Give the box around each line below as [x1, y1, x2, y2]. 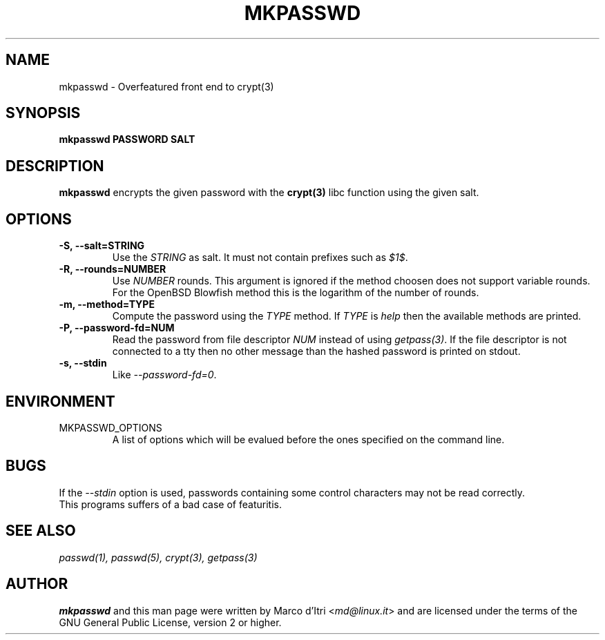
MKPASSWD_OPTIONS [59, 421, 162, 434]
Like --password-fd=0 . [112, 369, 217, 381]
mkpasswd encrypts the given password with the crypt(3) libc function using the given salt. [59, 186, 479, 199]
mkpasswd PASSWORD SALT [59, 133, 195, 146]
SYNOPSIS [6, 104, 81, 122]
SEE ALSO [6, 522, 76, 540]
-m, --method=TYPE [59, 298, 155, 311]
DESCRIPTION [6, 157, 104, 175]
